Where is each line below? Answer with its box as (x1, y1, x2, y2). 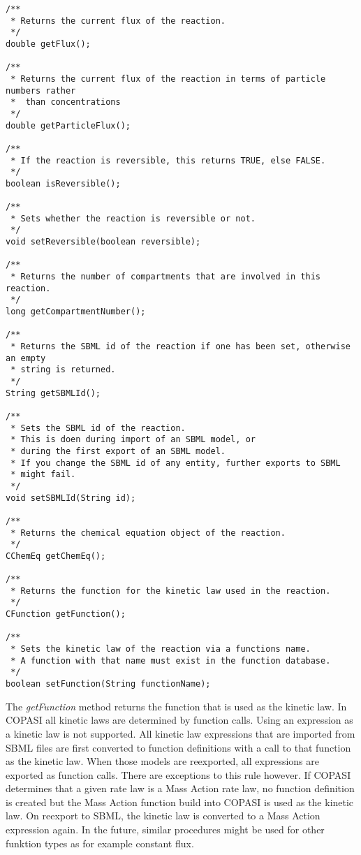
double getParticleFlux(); (6, 120, 131, 131)
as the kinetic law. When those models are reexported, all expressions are (6, 754, 320, 768)
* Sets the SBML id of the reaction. (10, 423, 186, 433)
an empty (6, 353, 46, 363)
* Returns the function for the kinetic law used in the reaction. (10, 585, 331, 596)
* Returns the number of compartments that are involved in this (10, 272, 321, 282)
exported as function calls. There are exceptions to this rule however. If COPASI (6, 767, 351, 782)
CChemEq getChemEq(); (6, 550, 106, 561)
